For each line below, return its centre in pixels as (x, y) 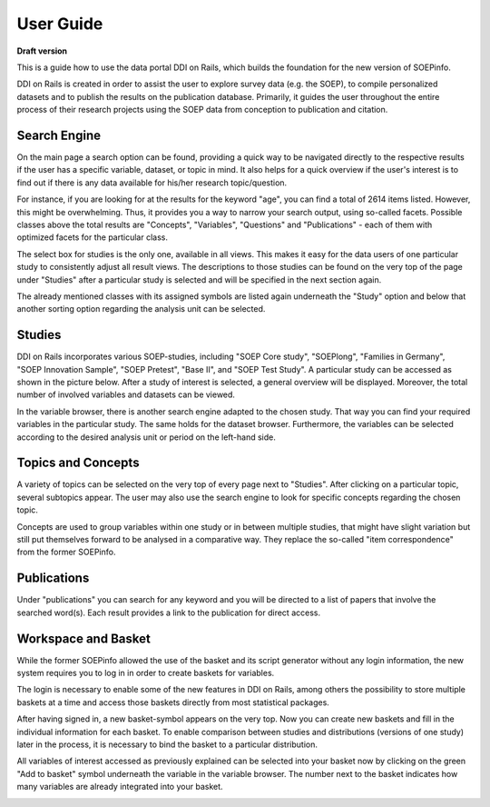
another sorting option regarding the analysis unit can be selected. (141, 309)
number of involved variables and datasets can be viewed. (126, 394)
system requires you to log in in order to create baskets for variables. (146, 673)
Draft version (42, 51)
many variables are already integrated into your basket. (120, 787)
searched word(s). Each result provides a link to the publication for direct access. (169, 613)
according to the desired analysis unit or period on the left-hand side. (146, 437)
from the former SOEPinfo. (66, 552)
